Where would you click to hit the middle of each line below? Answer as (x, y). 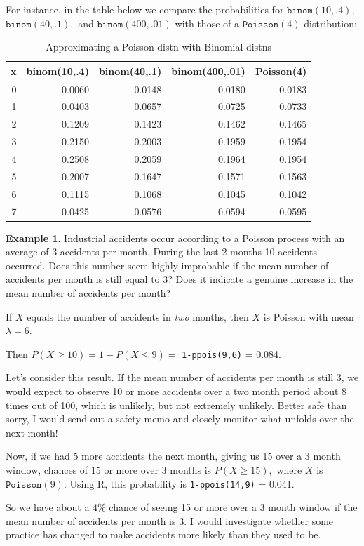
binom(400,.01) (208, 71)
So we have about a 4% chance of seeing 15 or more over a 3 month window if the (182, 507)
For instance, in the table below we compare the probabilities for (145, 9)
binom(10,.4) (58, 71)
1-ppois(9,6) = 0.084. (232, 353)
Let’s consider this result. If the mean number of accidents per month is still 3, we (182, 377)
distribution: (330, 23)
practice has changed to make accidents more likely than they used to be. (163, 534)
